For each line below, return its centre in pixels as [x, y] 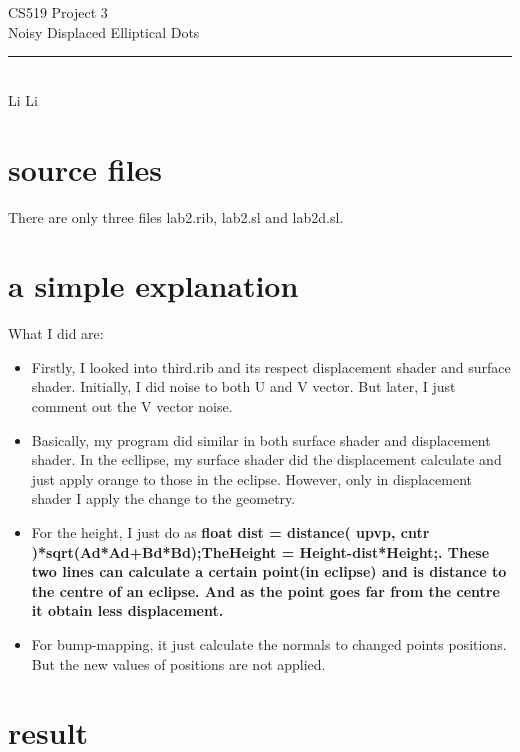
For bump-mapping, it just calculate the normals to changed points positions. [269, 643]
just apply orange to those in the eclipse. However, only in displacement [251, 478]
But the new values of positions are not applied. [178, 663]
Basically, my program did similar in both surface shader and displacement [261, 439]
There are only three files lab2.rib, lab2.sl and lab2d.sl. [176, 216]
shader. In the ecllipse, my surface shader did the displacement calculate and [266, 459]
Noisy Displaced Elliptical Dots [104, 31]
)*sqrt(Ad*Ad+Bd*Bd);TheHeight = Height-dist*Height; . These [260, 551]
